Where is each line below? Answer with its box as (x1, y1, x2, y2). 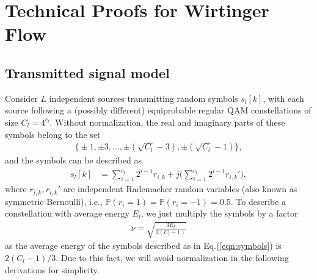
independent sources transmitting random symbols (49, 92, 238, 104)
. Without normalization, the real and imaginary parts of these (49, 115, 285, 128)
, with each (263, 92, 304, 104)
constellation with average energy (5, 207, 129, 220)
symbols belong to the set (5, 127, 101, 140)
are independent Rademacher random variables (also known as (63, 182, 297, 195)
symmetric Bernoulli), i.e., (5, 195, 103, 207)
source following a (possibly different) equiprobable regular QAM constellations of (5, 104, 312, 117)
